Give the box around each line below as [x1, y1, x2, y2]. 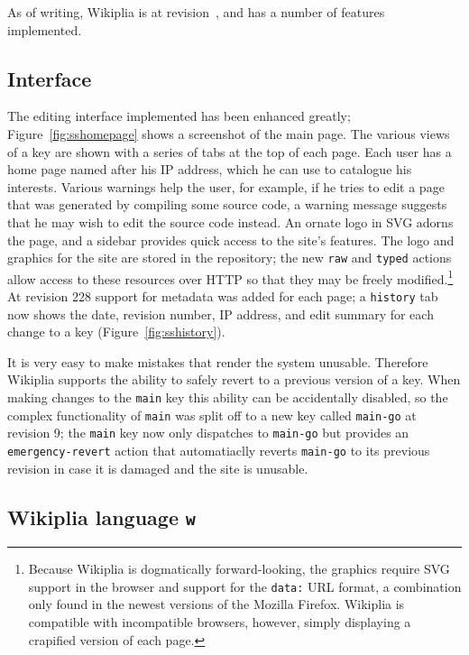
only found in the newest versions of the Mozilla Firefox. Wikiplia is [28, 595, 405, 613]
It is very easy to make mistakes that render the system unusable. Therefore [7, 352, 428, 371]
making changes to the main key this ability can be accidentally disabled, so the [7, 388, 448, 407]
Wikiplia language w [7, 503, 196, 530]
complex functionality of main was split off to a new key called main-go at [7, 405, 417, 424]
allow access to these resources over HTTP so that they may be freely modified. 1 [7, 266, 454, 288]
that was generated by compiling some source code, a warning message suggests [7, 195, 447, 214]
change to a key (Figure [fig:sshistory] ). [7, 322, 225, 341]
